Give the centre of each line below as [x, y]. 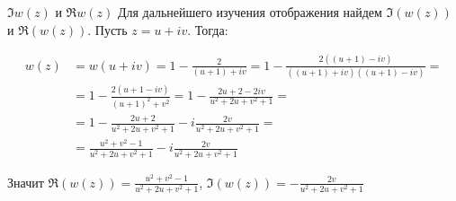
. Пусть [107, 29]
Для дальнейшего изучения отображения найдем [250, 12]
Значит [26, 182]
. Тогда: [208, 29]
